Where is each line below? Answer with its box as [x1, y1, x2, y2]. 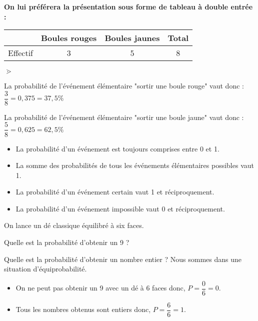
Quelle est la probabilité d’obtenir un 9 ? [4, 237, 129, 247]
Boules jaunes [104, 32, 160, 44]
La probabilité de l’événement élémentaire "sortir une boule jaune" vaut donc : [4, 111, 244, 122]
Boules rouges [41, 32, 97, 44]
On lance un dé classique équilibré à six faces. [4, 220, 144, 230]
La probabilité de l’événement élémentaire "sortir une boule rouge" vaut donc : [4, 80, 244, 91]
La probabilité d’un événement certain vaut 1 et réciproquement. [15, 186, 214, 197]
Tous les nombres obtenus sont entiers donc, [15, 304, 151, 314]
